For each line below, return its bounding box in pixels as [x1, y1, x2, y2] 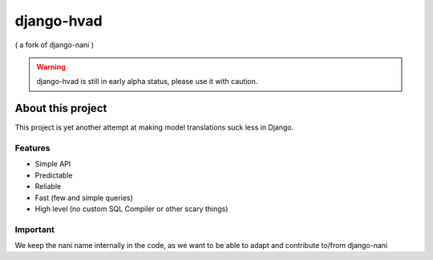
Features [14, 142, 51, 154]
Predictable [34, 170, 73, 180]
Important [14, 224, 55, 235]
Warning [36, 62, 66, 71]
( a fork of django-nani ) [14, 40, 94, 50]
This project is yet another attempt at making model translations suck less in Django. [14, 122, 294, 132]
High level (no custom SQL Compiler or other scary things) [34, 204, 229, 214]
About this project [14, 102, 107, 115]
